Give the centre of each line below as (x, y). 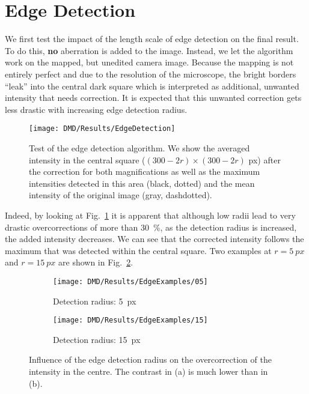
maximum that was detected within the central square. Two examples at (138, 250)
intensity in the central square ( (87, 159)
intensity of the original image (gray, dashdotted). (121, 195)
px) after (265, 159)
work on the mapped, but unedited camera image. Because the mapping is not (149, 62)
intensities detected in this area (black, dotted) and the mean (142, 183)
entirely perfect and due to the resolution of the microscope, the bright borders (151, 74)
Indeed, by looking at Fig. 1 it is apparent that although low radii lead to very (150, 215)
